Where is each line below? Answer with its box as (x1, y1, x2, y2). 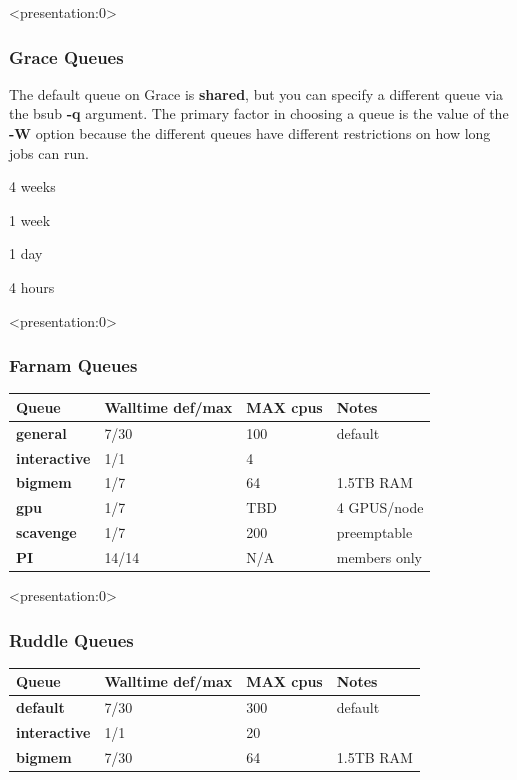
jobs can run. (9, 142, 89, 163)
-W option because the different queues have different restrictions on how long (9, 123, 491, 143)
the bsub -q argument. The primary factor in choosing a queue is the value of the (9, 103, 509, 124)
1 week (9, 209, 51, 230)
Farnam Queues (9, 353, 138, 378)
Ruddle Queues (9, 627, 134, 652)
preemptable (336, 522, 413, 543)
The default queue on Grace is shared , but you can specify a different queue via (9, 83, 504, 104)
